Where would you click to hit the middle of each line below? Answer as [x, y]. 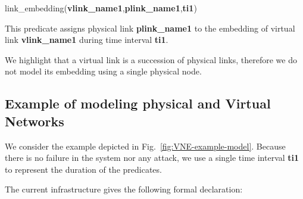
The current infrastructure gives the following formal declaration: [124, 189]
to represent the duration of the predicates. [83, 169]
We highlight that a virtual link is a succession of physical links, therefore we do [151, 59]
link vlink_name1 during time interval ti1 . [87, 40]
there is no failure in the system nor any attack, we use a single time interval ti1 [152, 158]
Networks [35, 121]
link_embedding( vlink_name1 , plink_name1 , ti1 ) [101, 8]
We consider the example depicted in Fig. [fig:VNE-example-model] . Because [145, 146]
